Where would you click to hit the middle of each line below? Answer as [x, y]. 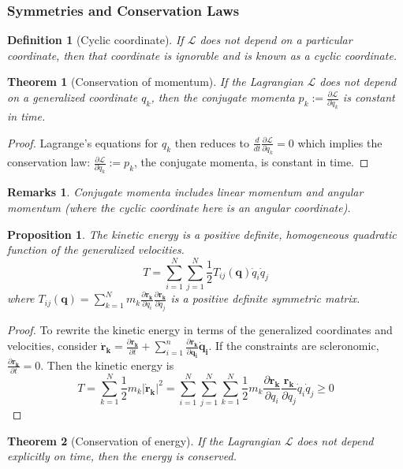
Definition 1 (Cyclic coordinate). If [95, 40]
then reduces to [212, 142]
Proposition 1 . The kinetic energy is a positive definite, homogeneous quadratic [202, 234]
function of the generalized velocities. [96, 249]
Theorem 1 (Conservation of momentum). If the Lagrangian [155, 82]
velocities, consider [52, 346]
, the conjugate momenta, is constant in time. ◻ [252, 162]
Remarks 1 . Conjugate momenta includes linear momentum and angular [185, 192]
